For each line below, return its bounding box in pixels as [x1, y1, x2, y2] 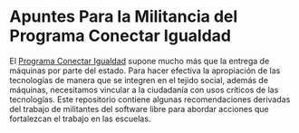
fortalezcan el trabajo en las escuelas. [9, 113, 151, 124]
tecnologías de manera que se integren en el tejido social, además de [9, 74, 269, 85]
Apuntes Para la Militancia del [9, 6, 238, 27]
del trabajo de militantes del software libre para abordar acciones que [9, 103, 269, 114]
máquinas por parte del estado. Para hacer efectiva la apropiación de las [9, 65, 281, 76]
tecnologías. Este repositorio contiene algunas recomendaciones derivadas [9, 93, 291, 105]
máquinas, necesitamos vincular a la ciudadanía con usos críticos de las [9, 84, 279, 95]
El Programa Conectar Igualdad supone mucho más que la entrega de [9, 55, 270, 66]
